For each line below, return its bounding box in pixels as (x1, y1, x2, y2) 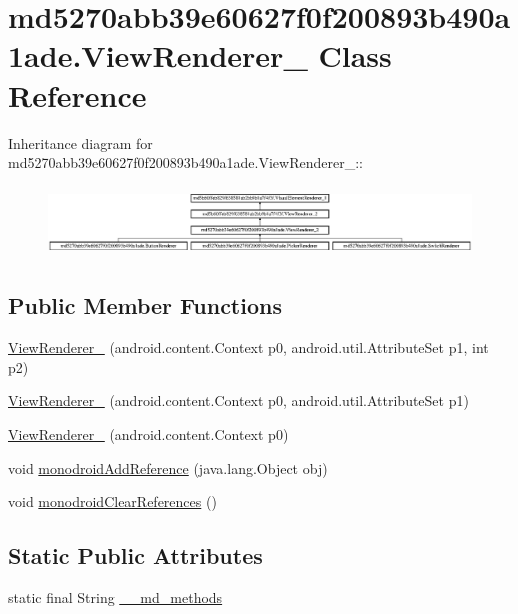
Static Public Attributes (8, 540, 263, 571)
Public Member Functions (8, 290, 282, 321)
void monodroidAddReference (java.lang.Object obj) (8, 457, 328, 478)
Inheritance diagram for (8, 132, 153, 153)
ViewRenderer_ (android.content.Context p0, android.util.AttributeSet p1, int (8, 337, 489, 358)
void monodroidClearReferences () (8, 491, 217, 512)
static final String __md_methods (8, 586, 223, 607)
